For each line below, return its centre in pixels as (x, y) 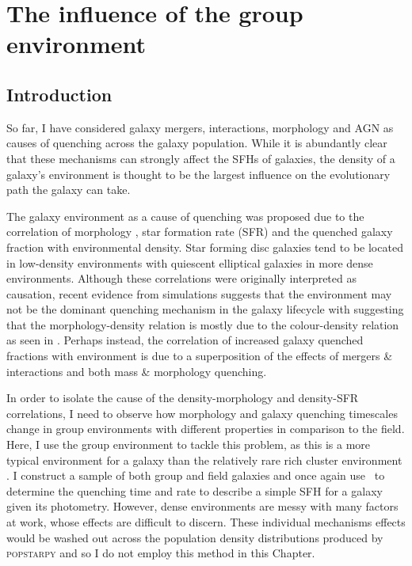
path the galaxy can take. (69, 190)
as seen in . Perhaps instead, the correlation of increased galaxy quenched (185, 340)
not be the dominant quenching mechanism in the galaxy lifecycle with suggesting (205, 309)
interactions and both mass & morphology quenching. (137, 371)
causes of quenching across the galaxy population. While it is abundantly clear (197, 143)
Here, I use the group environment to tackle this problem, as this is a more (189, 444)
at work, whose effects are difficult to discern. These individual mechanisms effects (206, 522)
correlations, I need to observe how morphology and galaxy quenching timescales (202, 413)
